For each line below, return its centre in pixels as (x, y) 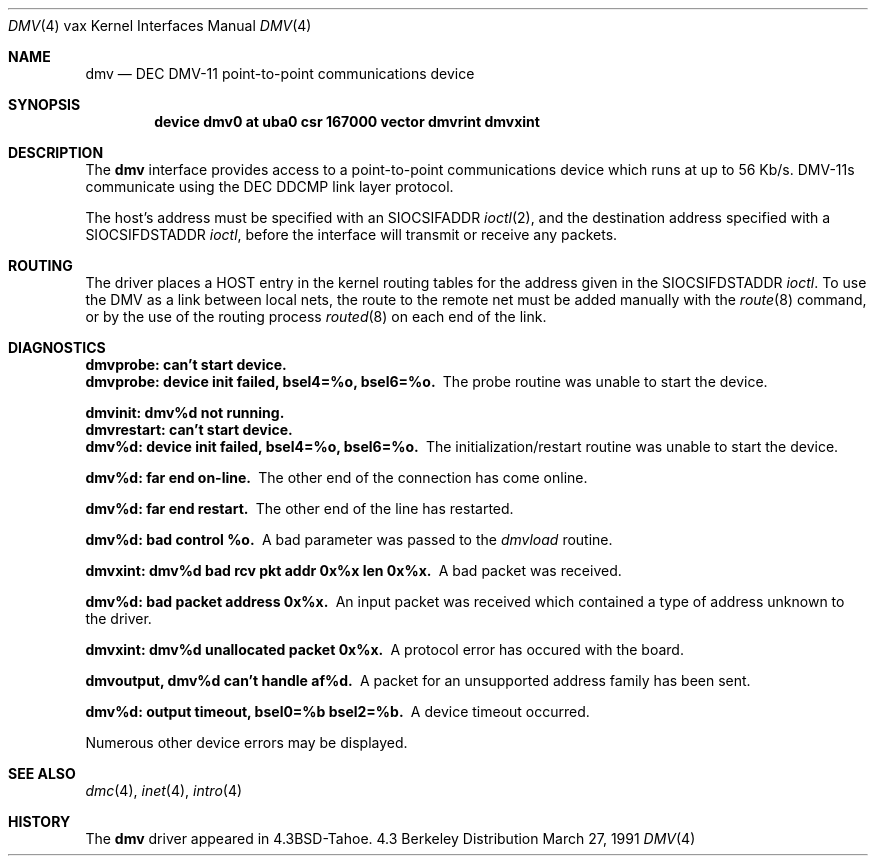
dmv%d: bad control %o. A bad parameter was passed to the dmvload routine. (349, 539)
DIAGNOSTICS (57, 347)
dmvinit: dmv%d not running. (185, 412)
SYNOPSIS (44, 104)
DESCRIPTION (56, 152)
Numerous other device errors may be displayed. (246, 742)
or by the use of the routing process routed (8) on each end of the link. (316, 316)
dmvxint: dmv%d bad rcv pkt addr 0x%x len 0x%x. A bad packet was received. (353, 570)
